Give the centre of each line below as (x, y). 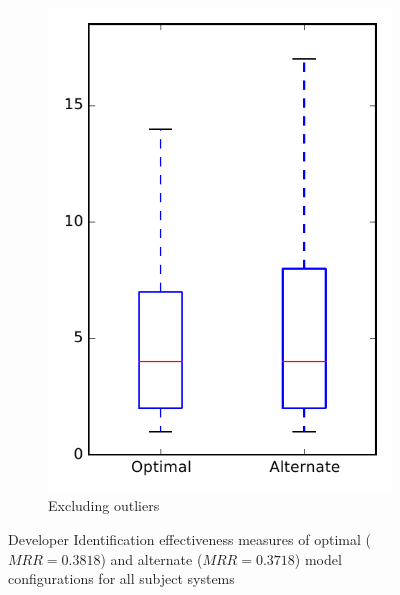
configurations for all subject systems (121, 578)
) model (318, 558)
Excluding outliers (104, 505)
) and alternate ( (151, 558)
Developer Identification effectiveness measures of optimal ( (189, 538)
